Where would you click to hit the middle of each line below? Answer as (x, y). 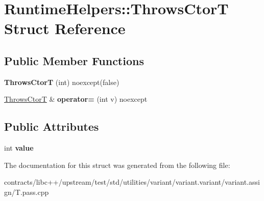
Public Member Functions (74, 60)
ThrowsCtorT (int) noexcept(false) (62, 82)
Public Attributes (52, 126)
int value (19, 148)
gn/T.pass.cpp (27, 192)
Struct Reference (65, 28)
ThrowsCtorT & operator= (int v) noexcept (76, 99)
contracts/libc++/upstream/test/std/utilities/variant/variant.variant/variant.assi (132, 182)
